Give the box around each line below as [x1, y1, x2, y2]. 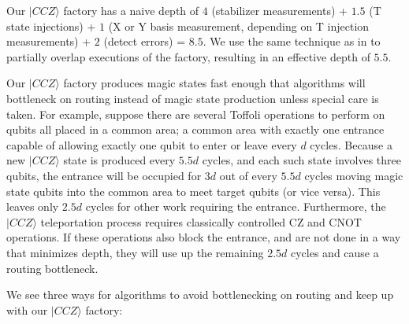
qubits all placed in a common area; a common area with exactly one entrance [6, 121, 385, 138]
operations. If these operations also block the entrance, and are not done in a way [6, 229, 401, 245]
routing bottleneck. [6, 260, 99, 276]
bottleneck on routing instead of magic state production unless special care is [6, 90, 379, 106]
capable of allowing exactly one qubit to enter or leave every [6, 136, 297, 153]
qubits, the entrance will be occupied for [6, 167, 202, 183]
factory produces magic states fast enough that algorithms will [63, 75, 366, 91]
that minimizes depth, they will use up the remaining [6, 244, 264, 260]
